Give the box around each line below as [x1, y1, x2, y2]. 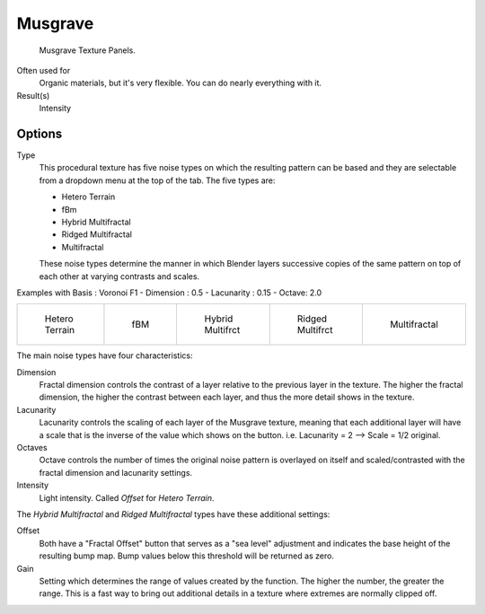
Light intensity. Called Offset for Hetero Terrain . [39, 492, 215, 503]
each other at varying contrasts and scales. [39, 270, 200, 282]
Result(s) [16, 90, 50, 101]
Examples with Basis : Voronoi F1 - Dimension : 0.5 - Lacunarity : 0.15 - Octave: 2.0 [16, 287, 322, 298]
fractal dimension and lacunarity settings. [39, 467, 193, 478]
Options [16, 126, 63, 141]
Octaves [16, 443, 48, 453]
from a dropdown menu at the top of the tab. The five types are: [39, 175, 276, 186]
